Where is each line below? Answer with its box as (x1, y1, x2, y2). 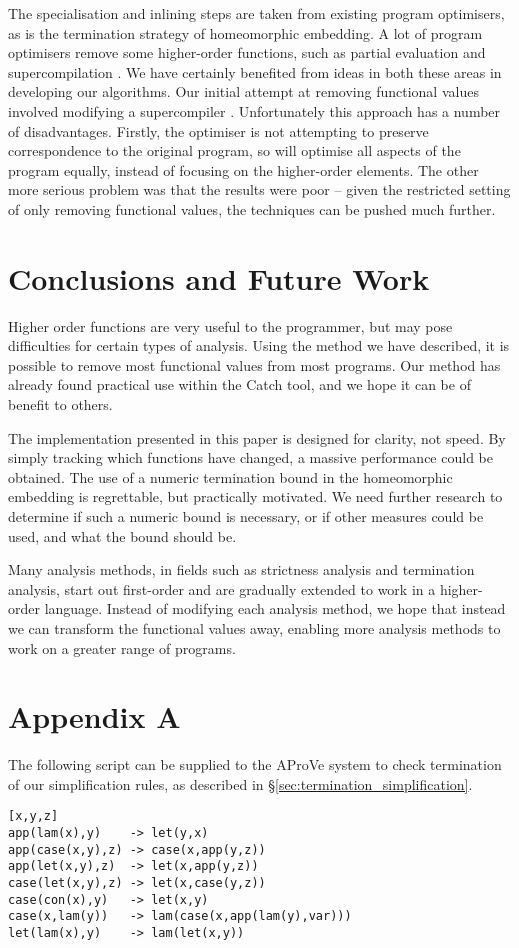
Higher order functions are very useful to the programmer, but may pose (8, 315, 453, 336)
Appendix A (8, 696, 181, 737)
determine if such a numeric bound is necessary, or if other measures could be (8, 506, 484, 526)
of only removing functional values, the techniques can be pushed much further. (8, 198, 496, 219)
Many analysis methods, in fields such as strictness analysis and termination (8, 559, 475, 580)
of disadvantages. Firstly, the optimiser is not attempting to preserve (8, 120, 429, 141)
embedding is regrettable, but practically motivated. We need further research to (8, 486, 503, 507)
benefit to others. (8, 394, 113, 415)
